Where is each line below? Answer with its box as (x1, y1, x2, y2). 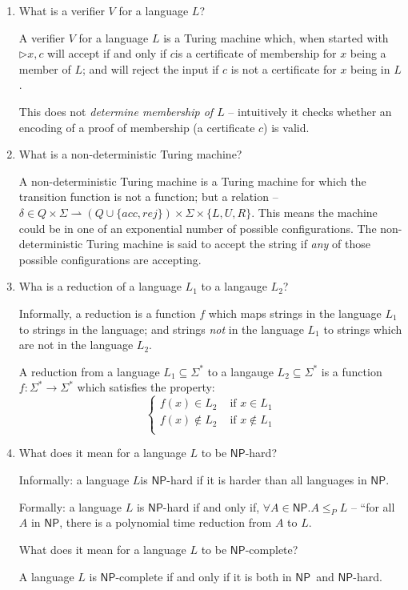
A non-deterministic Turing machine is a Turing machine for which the (18, 172, 366, 189)
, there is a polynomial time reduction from (59, 514, 272, 531)
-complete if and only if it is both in (115, 568, 292, 584)
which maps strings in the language (208, 304, 382, 321)
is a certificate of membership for (174, 45, 337, 62)
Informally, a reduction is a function (18, 304, 196, 321)
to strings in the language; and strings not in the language (18, 320, 304, 337)
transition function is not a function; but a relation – (18, 188, 278, 205)
